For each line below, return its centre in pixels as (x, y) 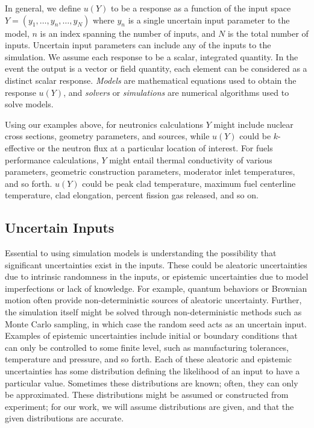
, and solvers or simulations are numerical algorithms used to (176, 92)
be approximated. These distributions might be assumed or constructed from (147, 395)
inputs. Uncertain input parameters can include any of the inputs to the (138, 45)
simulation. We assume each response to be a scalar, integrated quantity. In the (152, 56)
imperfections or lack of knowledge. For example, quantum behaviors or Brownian (156, 288)
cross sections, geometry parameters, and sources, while (107, 136)
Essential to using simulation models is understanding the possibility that (141, 253)
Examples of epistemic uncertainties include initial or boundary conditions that (151, 335)
